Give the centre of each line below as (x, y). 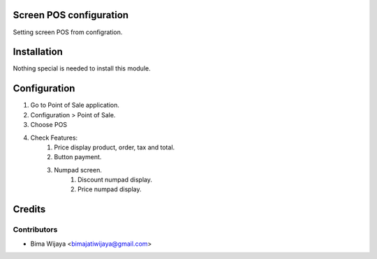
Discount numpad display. (115, 180)
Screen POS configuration (71, 15)
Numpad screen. (78, 170)
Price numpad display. (110, 189)
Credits (29, 209)
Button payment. (78, 157)
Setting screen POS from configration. (68, 32)
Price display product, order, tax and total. (114, 147)
